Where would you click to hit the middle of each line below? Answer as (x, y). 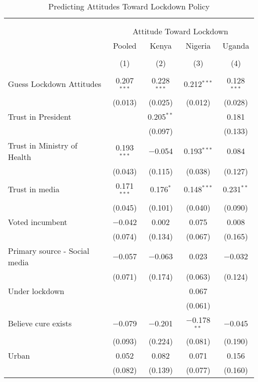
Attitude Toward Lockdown (180, 31)
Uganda (236, 45)
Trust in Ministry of (43, 145)
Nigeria (198, 45)
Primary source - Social (49, 250)
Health (20, 156)
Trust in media (34, 189)
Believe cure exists (40, 323)
